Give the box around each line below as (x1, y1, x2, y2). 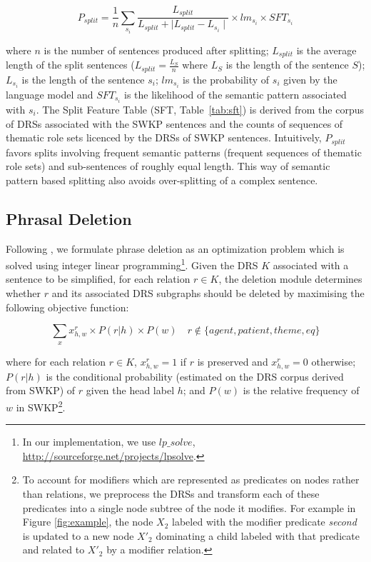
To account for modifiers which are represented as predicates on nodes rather (22, 472, 360, 487)
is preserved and (197, 353, 268, 368)
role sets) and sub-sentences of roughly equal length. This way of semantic (6, 159, 330, 174)
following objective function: (6, 299, 129, 314)
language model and (6, 86, 93, 101)
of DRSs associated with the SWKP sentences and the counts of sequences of (6, 116, 343, 131)
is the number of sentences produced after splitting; (44, 42, 269, 57)
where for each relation (6, 353, 106, 368)
